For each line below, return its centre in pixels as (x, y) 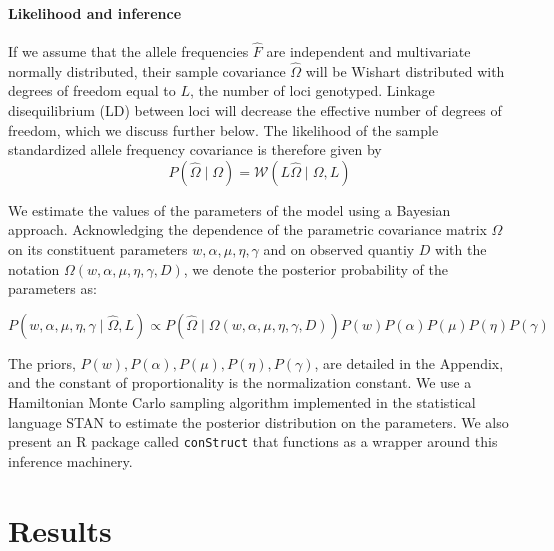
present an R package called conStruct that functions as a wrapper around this (253, 441)
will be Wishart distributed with (405, 70)
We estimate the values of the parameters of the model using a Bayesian (229, 209)
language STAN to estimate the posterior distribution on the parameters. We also (258, 421)
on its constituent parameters (98, 248)
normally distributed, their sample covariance (147, 70)
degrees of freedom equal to (92, 90)
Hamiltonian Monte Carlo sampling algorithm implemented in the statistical (242, 401)
